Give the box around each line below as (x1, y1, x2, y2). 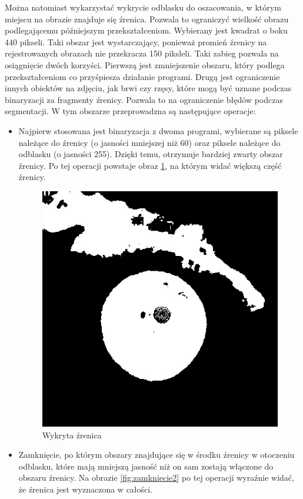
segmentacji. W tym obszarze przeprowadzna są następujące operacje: (5, 105, 256, 117)
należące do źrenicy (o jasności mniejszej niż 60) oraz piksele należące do (18, 136, 281, 148)
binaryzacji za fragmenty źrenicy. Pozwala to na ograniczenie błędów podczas (5, 93, 283, 105)
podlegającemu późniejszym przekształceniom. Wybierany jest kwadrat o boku (5, 24, 288, 36)
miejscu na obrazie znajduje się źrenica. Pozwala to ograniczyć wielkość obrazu (5, 12, 289, 25)
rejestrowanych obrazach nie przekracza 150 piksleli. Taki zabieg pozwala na (5, 47, 279, 59)
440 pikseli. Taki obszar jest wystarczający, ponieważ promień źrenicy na (5, 35, 267, 48)
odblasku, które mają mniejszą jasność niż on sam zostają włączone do (18, 460, 274, 472)
